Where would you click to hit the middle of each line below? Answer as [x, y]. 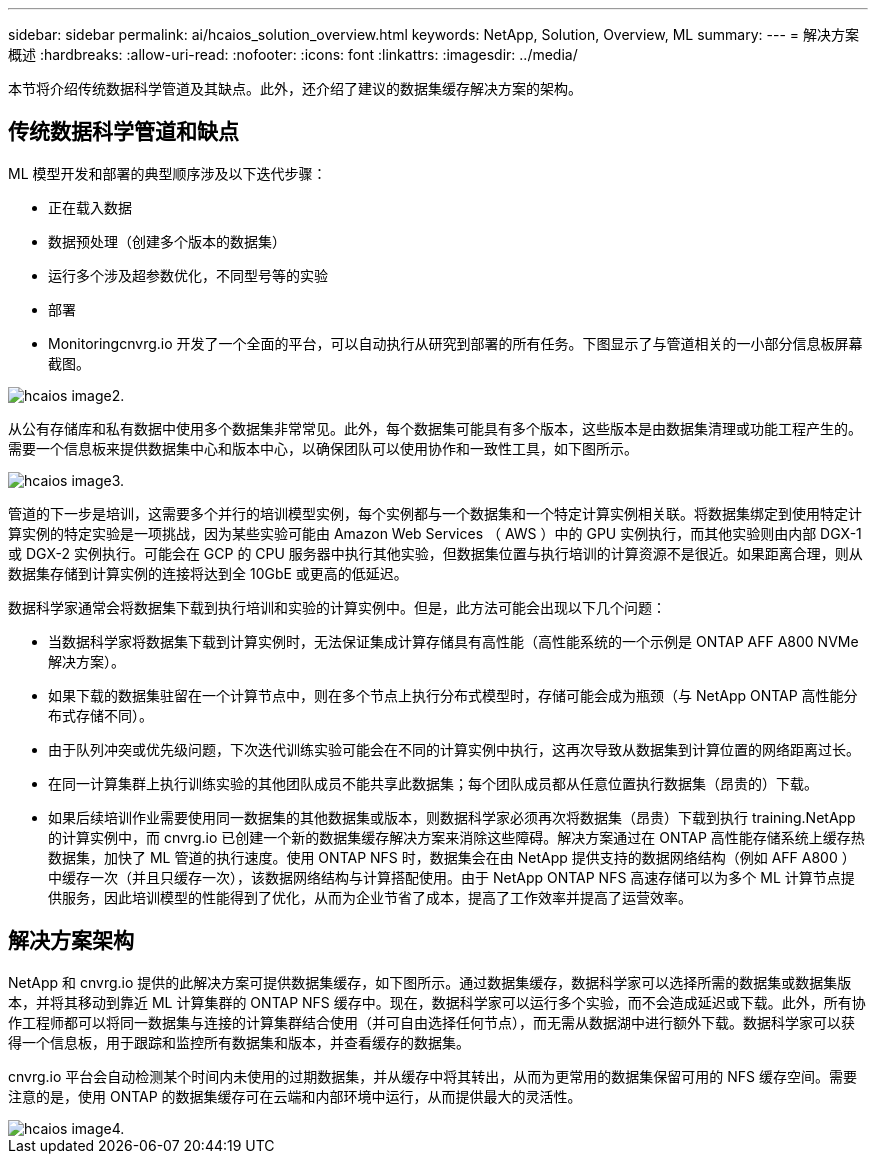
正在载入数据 [90, 207]
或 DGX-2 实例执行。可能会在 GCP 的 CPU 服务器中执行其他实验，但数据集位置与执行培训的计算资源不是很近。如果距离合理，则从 [435, 553]
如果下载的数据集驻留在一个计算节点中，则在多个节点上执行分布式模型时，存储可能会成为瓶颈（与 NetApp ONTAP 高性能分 [453, 695]
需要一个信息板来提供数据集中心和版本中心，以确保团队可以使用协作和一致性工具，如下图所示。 [323, 448]
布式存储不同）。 [100, 715]
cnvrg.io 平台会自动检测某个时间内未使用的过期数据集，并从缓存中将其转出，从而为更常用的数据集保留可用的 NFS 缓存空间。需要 [432, 1076]
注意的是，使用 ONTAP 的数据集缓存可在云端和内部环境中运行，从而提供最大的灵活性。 [295, 1096]
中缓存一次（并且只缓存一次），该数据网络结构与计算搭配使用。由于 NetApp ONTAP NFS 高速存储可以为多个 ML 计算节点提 [451, 877]
